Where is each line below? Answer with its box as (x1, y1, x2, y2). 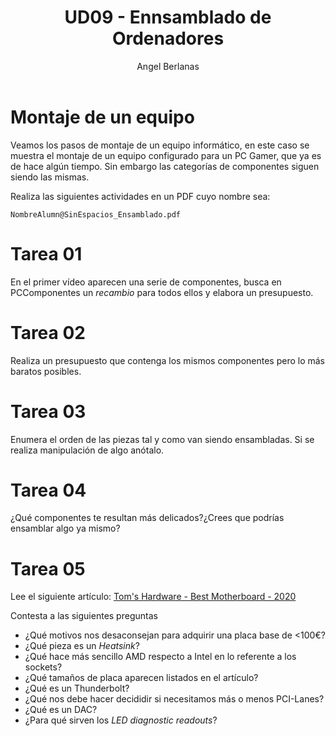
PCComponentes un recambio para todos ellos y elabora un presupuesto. (10, 286, 314, 298)
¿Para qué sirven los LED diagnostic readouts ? (24, 714, 218, 726)
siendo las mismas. (10, 171, 90, 183)
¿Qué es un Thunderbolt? (24, 682, 130, 695)
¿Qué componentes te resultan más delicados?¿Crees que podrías (10, 512, 285, 524)
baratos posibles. (10, 365, 82, 377)
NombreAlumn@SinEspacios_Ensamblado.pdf (10, 209, 182, 220)
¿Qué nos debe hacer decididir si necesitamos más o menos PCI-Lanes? (24, 693, 325, 705)
